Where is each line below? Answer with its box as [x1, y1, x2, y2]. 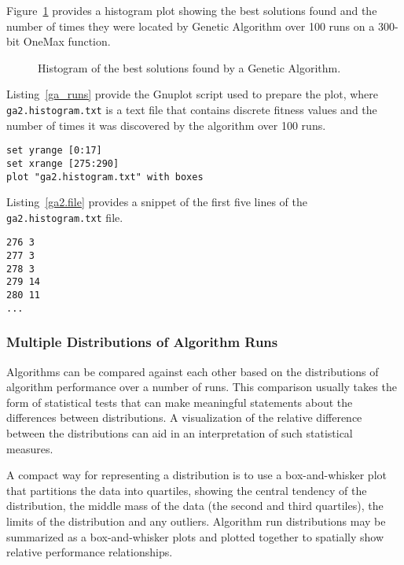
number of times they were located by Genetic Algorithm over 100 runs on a [6, 17, 375, 34]
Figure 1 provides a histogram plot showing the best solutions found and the [6, 2, 377, 18]
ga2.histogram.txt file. [6, 209, 123, 225]
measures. [6, 440, 53, 456]
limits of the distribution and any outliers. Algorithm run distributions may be [6, 512, 386, 529]
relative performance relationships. [6, 544, 173, 560]
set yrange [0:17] [6, 145, 102, 157]
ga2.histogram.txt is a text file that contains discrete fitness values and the [6, 101, 377, 117]
